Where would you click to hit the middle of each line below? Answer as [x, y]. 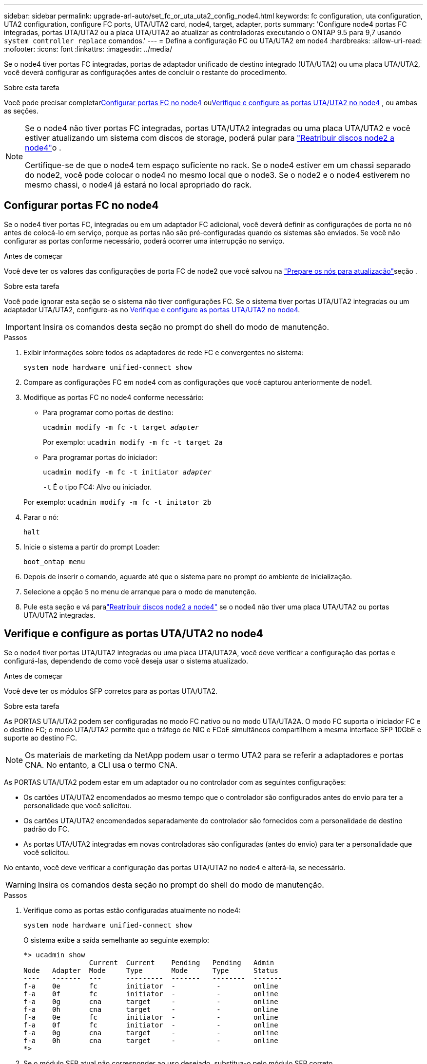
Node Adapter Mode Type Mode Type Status [151, 970]
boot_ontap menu [54, 561]
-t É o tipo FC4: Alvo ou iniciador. [97, 487]
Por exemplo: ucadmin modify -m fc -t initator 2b [117, 502]
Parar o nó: [41, 517]
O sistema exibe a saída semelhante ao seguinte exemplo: [116, 940]
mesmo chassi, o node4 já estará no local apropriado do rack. [138, 185]
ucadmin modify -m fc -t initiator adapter [127, 472]
